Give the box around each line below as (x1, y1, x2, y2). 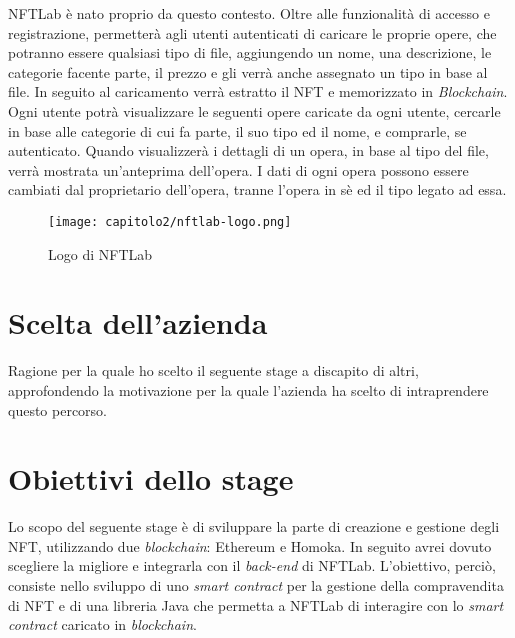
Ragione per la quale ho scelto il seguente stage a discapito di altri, (8, 360, 419, 381)
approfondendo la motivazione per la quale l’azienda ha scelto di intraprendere (8, 379, 489, 400)
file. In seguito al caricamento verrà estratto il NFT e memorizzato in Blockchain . (8, 81, 508, 102)
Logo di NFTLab (48, 243, 153, 264)
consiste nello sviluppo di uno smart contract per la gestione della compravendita (8, 575, 504, 595)
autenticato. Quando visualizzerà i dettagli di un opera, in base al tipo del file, (8, 140, 489, 161)
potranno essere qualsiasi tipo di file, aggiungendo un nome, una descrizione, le (8, 42, 492, 63)
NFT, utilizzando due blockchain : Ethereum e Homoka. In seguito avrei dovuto (8, 535, 492, 556)
